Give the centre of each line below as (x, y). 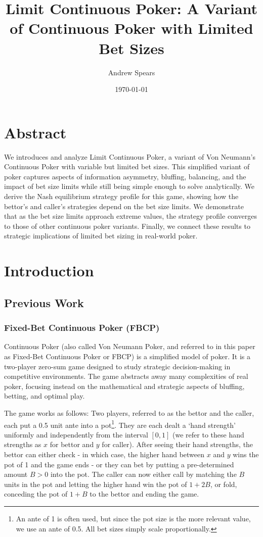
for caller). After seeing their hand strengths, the (178, 444)
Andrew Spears (131, 72)
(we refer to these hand (208, 434)
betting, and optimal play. (45, 396)
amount (16, 474)
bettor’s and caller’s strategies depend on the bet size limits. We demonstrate (124, 206)
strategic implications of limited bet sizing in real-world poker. (101, 236)
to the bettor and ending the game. (144, 494)
